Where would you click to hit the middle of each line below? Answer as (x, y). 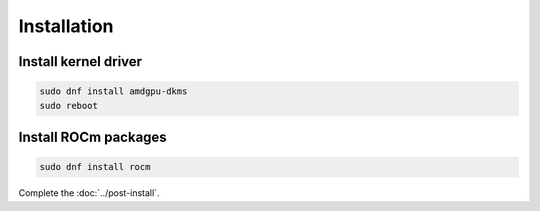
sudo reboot (69, 105)
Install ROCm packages (92, 136)
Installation (66, 26)
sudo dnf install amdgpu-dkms (113, 91)
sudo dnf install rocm (95, 167)
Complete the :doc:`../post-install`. (89, 193)
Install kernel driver (80, 61)
